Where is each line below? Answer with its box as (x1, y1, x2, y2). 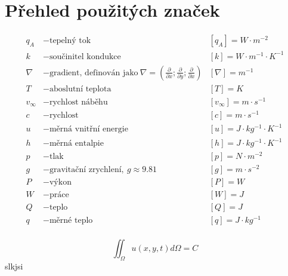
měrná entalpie (49, 139, 104, 148)
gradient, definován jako (49, 68, 138, 77)
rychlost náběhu (49, 97, 108, 106)
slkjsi (5, 260, 23, 272)
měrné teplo (49, 216, 93, 225)
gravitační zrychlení (49, 165, 122, 174)
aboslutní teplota (49, 84, 112, 93)
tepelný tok (49, 36, 91, 45)
